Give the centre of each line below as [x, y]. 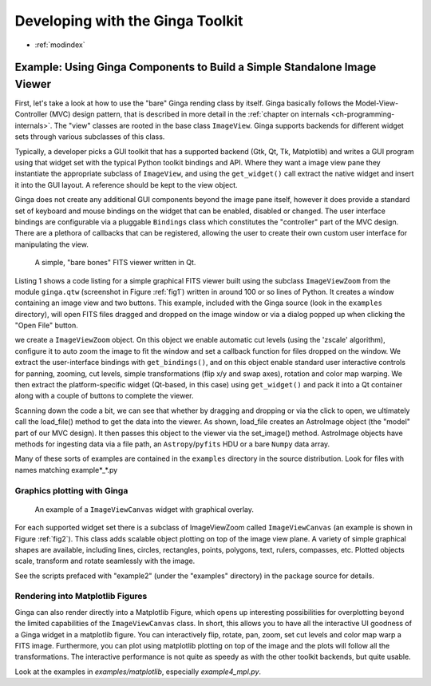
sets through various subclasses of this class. [90, 137]
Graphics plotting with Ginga [71, 490]
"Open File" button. [47, 325]
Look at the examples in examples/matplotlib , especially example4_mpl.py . [138, 672]
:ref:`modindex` [60, 45]
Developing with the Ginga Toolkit [129, 21]
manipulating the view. [52, 244]
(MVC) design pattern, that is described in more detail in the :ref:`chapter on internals [189, 114]
